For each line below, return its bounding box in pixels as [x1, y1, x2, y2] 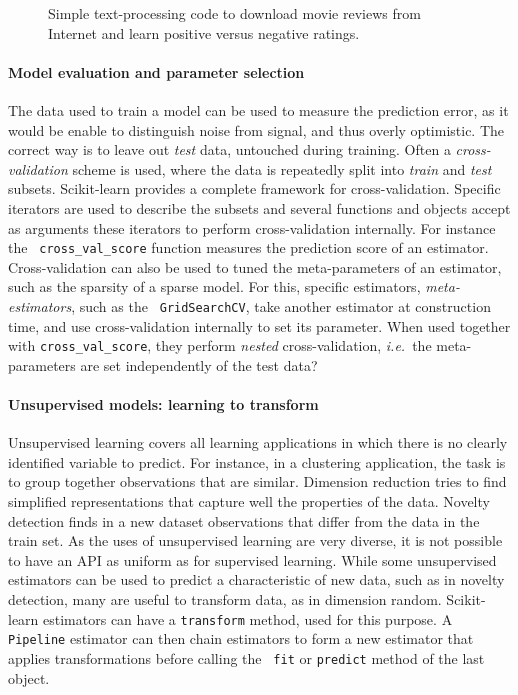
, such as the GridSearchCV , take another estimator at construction [71, 295, 491, 316]
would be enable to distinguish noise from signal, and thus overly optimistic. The [8, 119, 505, 140]
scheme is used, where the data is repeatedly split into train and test [72, 158, 492, 179]
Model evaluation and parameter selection [8, 61, 305, 82]
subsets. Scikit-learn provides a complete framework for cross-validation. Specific [8, 178, 501, 199]
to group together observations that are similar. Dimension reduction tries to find [8, 471, 507, 492]
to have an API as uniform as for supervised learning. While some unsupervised [8, 549, 497, 570]
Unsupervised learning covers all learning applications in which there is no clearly [8, 432, 508, 453]
